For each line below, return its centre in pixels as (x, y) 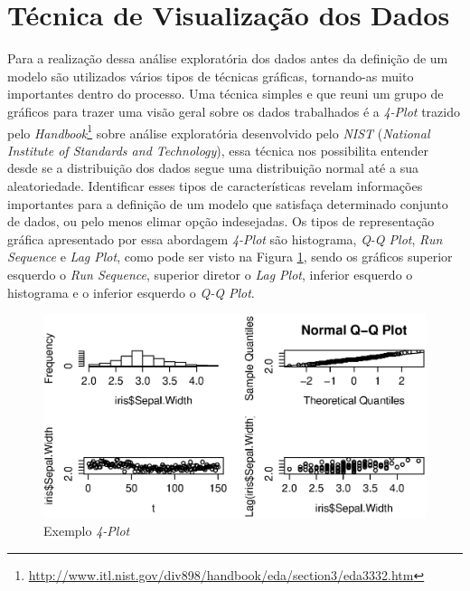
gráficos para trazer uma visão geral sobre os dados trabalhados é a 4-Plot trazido (234, 111)
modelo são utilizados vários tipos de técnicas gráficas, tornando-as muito (211, 76)
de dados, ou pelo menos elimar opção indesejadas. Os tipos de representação (221, 221)
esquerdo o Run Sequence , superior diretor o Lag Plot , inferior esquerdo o (210, 274)
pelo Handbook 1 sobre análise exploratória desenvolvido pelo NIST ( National (219, 131)
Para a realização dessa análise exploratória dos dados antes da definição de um (228, 58)
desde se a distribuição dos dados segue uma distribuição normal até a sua (213, 168)
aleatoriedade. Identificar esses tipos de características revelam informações (215, 185)
